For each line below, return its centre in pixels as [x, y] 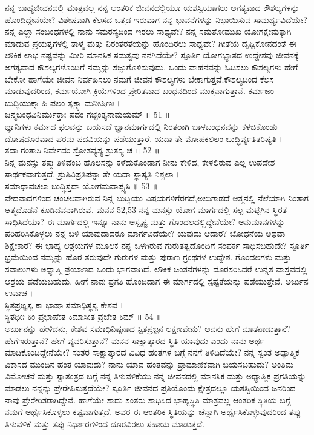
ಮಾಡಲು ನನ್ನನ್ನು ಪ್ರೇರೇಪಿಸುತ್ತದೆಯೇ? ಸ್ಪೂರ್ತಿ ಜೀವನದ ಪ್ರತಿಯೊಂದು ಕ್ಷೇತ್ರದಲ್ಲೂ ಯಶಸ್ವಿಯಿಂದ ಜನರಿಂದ [150, 388]
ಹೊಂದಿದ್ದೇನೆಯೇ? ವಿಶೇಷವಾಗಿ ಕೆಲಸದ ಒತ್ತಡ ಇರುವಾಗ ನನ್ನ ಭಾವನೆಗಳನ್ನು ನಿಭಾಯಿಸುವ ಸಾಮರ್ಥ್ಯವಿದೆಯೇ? [156, 19]
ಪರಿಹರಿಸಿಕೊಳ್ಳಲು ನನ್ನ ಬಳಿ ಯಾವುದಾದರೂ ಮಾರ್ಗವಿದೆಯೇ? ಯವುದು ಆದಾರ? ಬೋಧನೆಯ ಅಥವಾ [145, 233]
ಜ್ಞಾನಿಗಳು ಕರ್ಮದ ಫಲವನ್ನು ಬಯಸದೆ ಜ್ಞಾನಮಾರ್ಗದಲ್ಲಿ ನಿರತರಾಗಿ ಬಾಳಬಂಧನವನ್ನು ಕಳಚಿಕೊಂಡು [141, 126]
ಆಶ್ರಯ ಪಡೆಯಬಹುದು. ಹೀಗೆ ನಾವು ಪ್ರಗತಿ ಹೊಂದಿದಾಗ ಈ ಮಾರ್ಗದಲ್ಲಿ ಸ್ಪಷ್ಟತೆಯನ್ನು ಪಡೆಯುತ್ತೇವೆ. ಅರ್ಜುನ [157, 281]
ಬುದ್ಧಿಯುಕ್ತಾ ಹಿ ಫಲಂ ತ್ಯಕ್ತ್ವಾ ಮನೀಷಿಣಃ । [63, 102]
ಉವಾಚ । [19, 293]
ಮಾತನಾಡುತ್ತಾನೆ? [267, 329]
